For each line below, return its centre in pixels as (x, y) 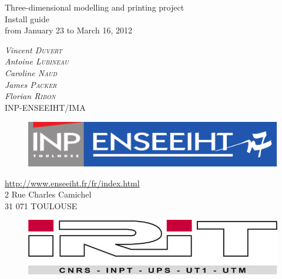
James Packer (31, 84)
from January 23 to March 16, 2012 (68, 30)
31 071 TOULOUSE (41, 205)
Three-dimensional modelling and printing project (95, 7)
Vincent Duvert (33, 50)
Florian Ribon (30, 96)
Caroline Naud (31, 72)
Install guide (27, 18)
